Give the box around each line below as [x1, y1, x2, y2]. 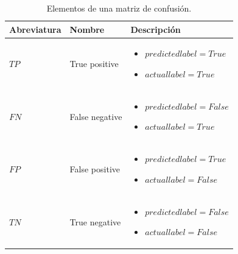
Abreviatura [9, 23, 61, 35]
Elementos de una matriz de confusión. [46, 2, 192, 14]
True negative [69, 215, 121, 228]
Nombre [69, 23, 105, 35]
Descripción [130, 23, 181, 35]
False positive [69, 163, 120, 175]
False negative [69, 110, 122, 122]
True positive [69, 57, 119, 70]
